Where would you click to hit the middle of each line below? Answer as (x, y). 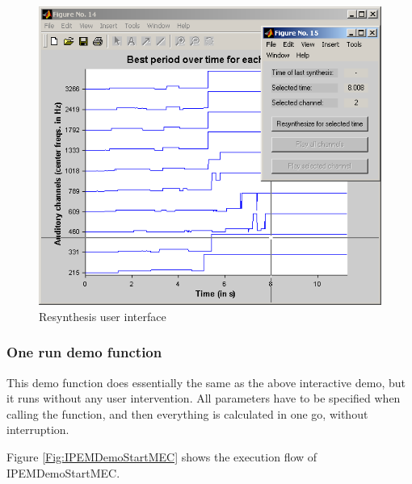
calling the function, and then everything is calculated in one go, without (187, 413)
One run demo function (84, 352)
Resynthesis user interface (103, 316)
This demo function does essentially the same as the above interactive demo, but (206, 382)
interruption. (38, 430)
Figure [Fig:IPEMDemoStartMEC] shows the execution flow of (162, 457)
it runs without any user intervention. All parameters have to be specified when (204, 398)
